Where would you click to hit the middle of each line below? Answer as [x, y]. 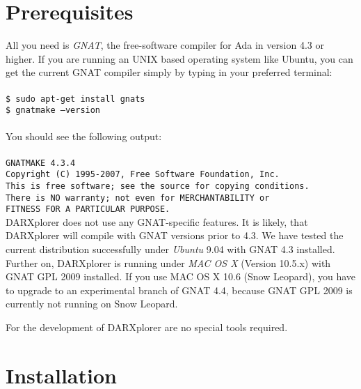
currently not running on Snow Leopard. [92, 304]
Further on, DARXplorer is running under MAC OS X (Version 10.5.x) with [168, 262]
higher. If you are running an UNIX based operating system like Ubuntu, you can [179, 58]
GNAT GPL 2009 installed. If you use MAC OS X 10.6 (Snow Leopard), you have [181, 276]
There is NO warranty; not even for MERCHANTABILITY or [138, 198]
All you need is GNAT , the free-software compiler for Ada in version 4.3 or [165, 45]
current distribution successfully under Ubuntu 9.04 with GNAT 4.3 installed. [170, 249]
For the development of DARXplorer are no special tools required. [147, 327]
